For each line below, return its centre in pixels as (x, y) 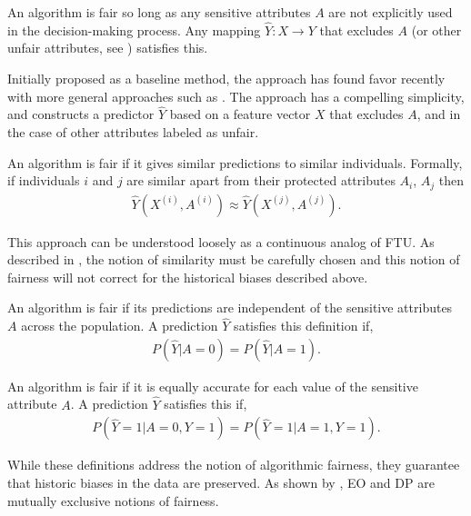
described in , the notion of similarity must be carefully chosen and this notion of (234, 259)
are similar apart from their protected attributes (261, 180)
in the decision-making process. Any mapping (134, 30)
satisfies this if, (205, 404)
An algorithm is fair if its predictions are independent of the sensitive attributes (230, 308)
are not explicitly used (391, 12)
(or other (436, 30)
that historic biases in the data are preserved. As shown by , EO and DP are (221, 482)
